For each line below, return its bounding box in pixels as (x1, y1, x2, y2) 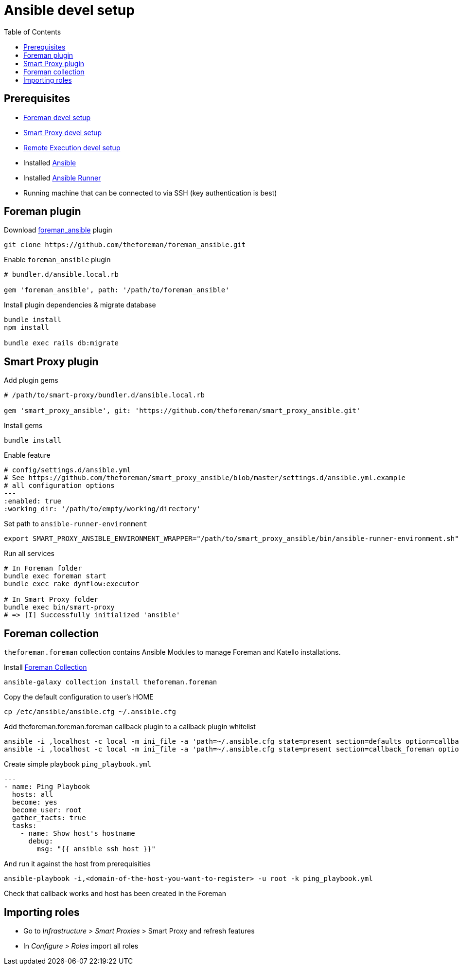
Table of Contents (4, 27, 61, 36)
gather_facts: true (12, 814, 86, 822)
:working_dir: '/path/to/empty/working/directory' (4, 505, 201, 513)
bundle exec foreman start (4, 572, 106, 580)
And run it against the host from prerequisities (4, 860, 151, 868)
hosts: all (12, 790, 53, 799)
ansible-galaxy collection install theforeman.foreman (4, 678, 217, 686)
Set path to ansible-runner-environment (4, 520, 147, 528)
